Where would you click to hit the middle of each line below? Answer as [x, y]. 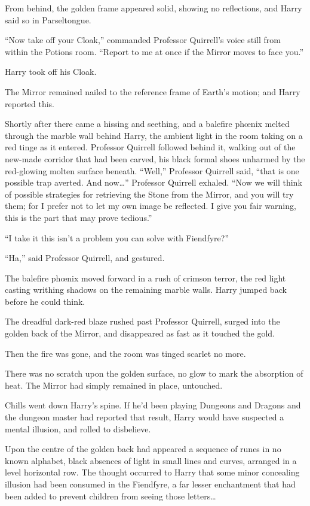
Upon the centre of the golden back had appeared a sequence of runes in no [143, 449]
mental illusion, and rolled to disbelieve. [78, 428]
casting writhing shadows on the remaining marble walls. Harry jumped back [146, 290]
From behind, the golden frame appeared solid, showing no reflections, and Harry [154, 8]
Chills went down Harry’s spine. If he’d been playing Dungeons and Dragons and [153, 405]
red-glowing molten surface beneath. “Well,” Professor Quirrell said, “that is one [152, 170]
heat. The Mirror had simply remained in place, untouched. [114, 385]
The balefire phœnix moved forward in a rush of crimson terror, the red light [145, 278]
